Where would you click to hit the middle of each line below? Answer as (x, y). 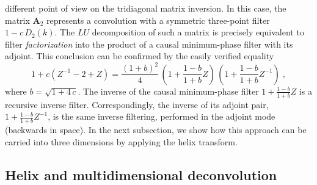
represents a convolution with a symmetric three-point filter (158, 20)
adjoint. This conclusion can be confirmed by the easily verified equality (140, 56)
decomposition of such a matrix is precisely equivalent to (198, 32)
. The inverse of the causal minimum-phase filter (168, 91)
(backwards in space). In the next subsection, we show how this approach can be (156, 130)
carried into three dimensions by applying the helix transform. (121, 141)
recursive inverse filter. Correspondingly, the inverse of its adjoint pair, (137, 104)
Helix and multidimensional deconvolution (141, 174)
